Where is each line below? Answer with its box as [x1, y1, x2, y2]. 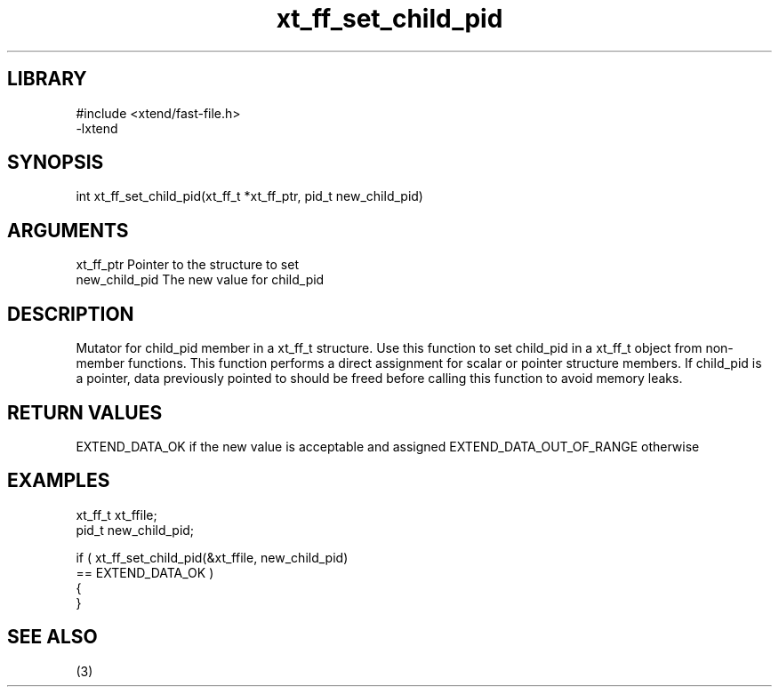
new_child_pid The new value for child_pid [76, 272, 325, 288]
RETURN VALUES [7, 401, 163, 424]
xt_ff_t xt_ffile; [76, 507, 157, 522]
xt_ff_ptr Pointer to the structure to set [76, 257, 299, 273]
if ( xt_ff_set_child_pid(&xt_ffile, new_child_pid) [76, 549, 349, 565]
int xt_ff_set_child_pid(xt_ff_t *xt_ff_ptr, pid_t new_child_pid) [76, 188, 423, 204]
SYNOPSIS [7, 151, 104, 174]
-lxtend [76, 120, 118, 136]
